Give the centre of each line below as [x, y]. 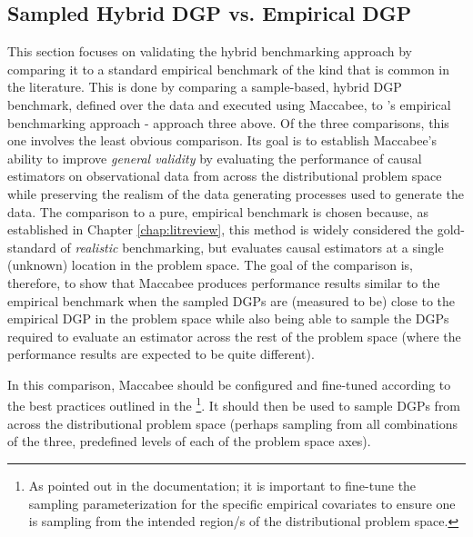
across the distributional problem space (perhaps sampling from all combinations [233, 423]
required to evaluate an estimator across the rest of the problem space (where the [234, 336]
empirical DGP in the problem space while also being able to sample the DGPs [228, 318]
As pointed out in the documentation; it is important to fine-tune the [222, 485]
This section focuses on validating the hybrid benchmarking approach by [210, 51]
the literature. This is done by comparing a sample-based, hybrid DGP [205, 87]
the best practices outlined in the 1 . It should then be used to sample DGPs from [234, 404]
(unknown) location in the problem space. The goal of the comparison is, [210, 265]
